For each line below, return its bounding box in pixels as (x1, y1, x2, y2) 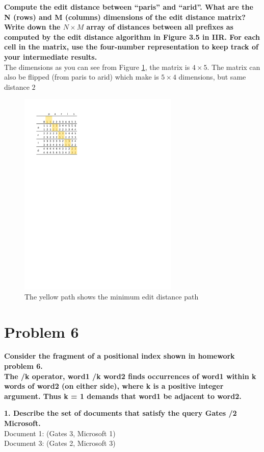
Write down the (4, 21, 61, 32)
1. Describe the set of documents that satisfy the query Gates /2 (4, 408, 237, 418)
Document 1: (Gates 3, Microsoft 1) (4, 428, 116, 438)
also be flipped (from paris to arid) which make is (4, 71, 159, 82)
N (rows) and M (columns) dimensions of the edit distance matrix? (4, 11, 246, 22)
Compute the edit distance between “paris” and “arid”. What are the (4, 2, 253, 12)
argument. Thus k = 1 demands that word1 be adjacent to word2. (4, 390, 242, 401)
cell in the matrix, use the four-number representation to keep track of (4, 41, 258, 52)
